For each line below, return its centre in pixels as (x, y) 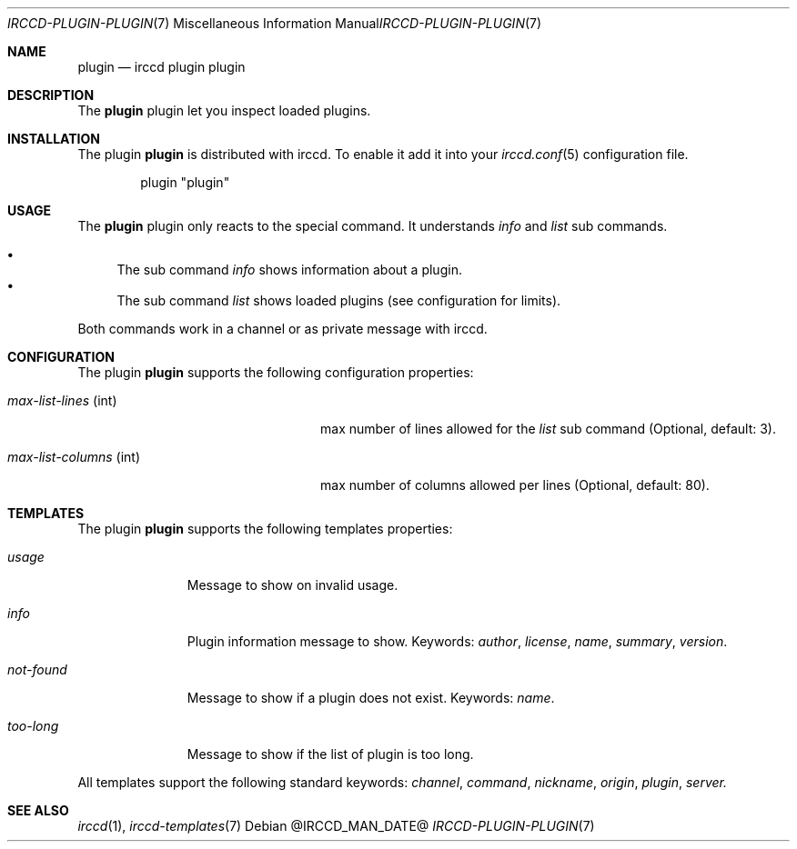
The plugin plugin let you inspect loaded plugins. (224, 110)
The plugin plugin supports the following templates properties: (265, 529)
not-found (37, 669)
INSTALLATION (54, 139)
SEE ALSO (38, 810)
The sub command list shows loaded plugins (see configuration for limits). (339, 300)
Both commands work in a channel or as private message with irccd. (282, 329)
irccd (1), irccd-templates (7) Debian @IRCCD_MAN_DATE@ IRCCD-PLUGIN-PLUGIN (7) (336, 826)
